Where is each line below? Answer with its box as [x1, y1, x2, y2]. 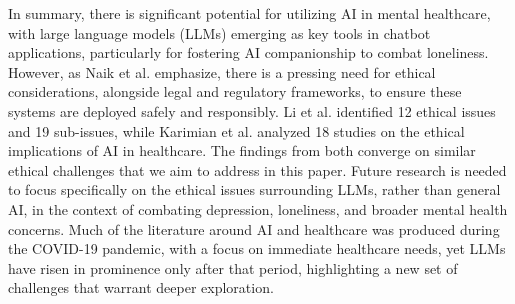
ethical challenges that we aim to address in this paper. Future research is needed [8, 159, 507, 180]
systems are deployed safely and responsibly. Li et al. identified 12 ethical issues [8, 100, 496, 121]
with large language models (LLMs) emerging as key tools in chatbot [8, 22, 431, 43]
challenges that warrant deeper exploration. [8, 277, 274, 298]
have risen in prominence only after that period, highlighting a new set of [8, 257, 458, 278]
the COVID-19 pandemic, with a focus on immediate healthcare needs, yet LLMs [8, 238, 506, 259]
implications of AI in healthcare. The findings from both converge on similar [8, 140, 476, 161]
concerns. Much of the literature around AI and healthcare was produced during [8, 218, 500, 239]
